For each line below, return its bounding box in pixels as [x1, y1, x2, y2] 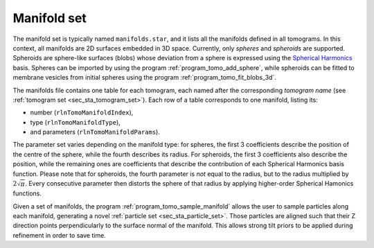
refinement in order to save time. [12, 231, 107, 239]
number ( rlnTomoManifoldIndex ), [30, 108, 134, 117]
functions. [12, 189, 42, 197]
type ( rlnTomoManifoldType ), [30, 118, 121, 126]
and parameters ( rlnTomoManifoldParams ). [30, 128, 161, 136]
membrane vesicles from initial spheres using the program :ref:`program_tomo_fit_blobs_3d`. [12, 73, 276, 82]
